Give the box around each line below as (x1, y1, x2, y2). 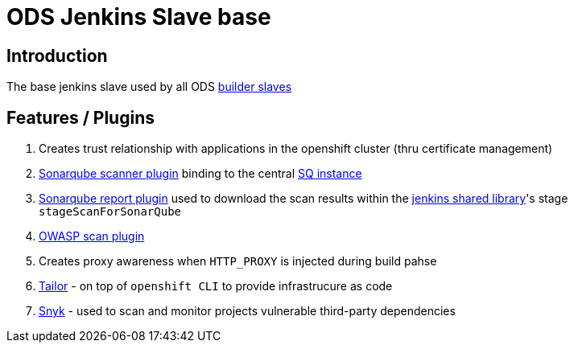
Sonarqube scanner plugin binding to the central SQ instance (39, 166, 362, 181)
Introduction (6, 45, 108, 66)
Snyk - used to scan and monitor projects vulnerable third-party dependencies (39, 304, 456, 318)
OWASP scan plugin (39, 229, 145, 244)
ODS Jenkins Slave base (6, 3, 271, 31)
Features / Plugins (6, 107, 155, 128)
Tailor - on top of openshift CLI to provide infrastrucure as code (39, 279, 393, 294)
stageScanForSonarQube (39, 205, 182, 219)
